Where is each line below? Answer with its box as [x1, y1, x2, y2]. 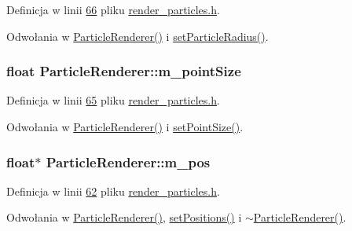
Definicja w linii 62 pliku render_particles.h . [6, 182, 220, 199]
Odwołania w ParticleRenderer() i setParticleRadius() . [6, 27, 269, 44]
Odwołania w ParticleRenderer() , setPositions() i [6, 209, 242, 225]
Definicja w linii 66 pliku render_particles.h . [6, 2, 220, 17]
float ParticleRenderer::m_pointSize [6, 61, 241, 81]
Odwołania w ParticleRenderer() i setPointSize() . [6, 119, 244, 134]
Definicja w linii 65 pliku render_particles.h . [6, 92, 220, 108]
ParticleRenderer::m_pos [46, 152, 211, 171]
